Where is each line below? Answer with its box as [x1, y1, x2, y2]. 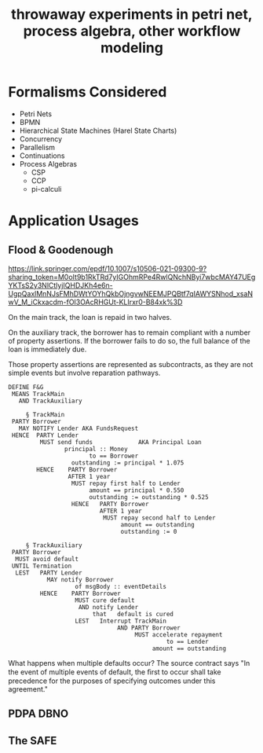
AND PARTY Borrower [116, 623, 181, 632]
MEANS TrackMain [11, 390, 65, 398]
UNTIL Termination [11, 562, 72, 570]
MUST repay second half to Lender [103, 513, 216, 522]
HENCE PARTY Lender [11, 431, 79, 439]
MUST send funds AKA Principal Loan [39, 438, 202, 446]
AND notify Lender [78, 603, 139, 611]
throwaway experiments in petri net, [11, 6, 253, 24]
